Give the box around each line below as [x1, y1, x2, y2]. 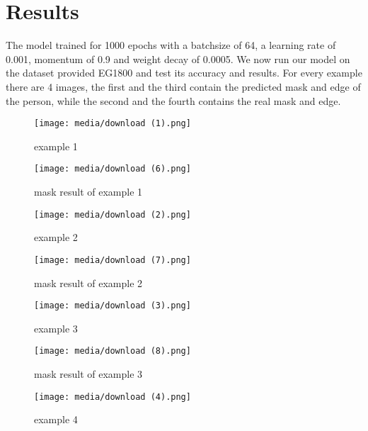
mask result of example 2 [34, 275, 143, 290]
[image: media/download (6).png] [34, 164, 191, 174]
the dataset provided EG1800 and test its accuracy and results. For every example [6, 65, 362, 80]
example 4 [34, 412, 78, 427]
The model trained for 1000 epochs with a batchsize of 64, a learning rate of [6, 38, 336, 52]
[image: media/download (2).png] [34, 209, 191, 220]
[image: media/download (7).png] [34, 254, 191, 265]
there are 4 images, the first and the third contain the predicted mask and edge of [6, 79, 361, 94]
